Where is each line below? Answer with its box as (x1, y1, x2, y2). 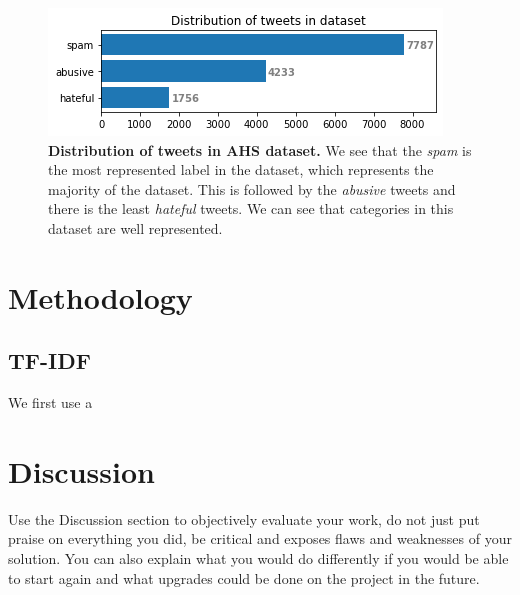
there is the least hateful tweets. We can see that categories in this (48, 198, 454, 219)
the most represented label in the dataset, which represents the (48, 159, 434, 180)
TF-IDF (8, 345, 91, 376)
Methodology (8, 276, 193, 317)
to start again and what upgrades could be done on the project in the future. (8, 567, 480, 588)
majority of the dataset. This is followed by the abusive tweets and (48, 178, 456, 199)
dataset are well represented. (48, 217, 223, 238)
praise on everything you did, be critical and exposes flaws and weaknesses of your (8, 528, 512, 549)
